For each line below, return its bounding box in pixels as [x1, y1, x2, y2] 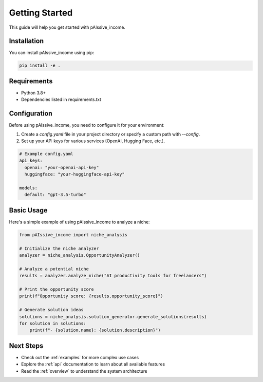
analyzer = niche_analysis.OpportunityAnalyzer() [19, 252, 140, 258]
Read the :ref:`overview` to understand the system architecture [21, 368, 148, 374]
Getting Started [9, 7, 73, 18]
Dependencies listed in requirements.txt [21, 96, 102, 102]
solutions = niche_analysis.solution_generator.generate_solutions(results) [19, 314, 207, 319]
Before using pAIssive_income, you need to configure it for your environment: [9, 122, 165, 128]
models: [19, 185, 38, 191]
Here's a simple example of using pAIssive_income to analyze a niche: [9, 219, 150, 225]
